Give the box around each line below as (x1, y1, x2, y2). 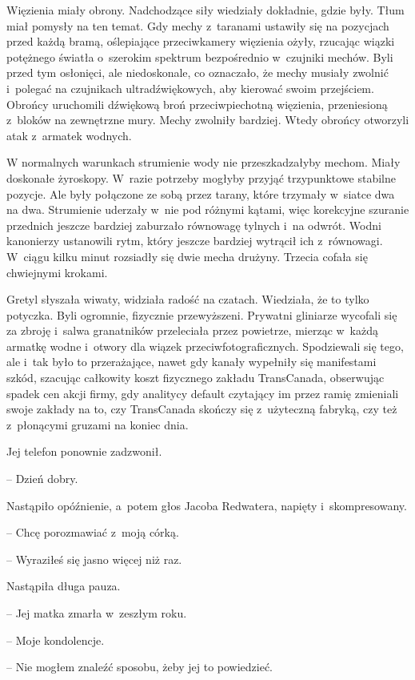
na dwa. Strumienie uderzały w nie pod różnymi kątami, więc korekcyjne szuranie (6, 201, 409, 218)
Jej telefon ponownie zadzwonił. (6, 443, 162, 460)
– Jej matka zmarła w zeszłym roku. (6, 605, 187, 621)
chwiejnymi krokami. (6, 264, 108, 280)
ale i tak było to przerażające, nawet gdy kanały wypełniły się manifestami (6, 353, 377, 370)
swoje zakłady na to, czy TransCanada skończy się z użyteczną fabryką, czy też (6, 400, 397, 417)
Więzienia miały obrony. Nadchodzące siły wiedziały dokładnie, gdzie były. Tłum (6, 2, 405, 18)
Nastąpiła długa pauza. (6, 577, 121, 594)
